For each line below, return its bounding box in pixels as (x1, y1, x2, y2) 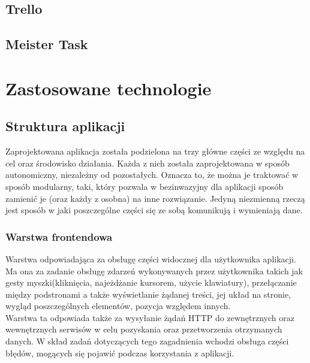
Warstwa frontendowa (5, 229, 113, 244)
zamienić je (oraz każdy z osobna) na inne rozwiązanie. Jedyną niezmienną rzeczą (5, 192, 305, 204)
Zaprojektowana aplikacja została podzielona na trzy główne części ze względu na (5, 145, 305, 158)
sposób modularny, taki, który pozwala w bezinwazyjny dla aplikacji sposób (5, 180, 284, 192)
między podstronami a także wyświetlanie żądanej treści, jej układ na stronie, (5, 288, 291, 300)
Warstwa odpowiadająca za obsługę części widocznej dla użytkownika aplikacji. (5, 252, 296, 265)
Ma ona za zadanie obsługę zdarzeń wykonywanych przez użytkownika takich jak (5, 264, 303, 277)
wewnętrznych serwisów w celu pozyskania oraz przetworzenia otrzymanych (5, 323, 282, 335)
